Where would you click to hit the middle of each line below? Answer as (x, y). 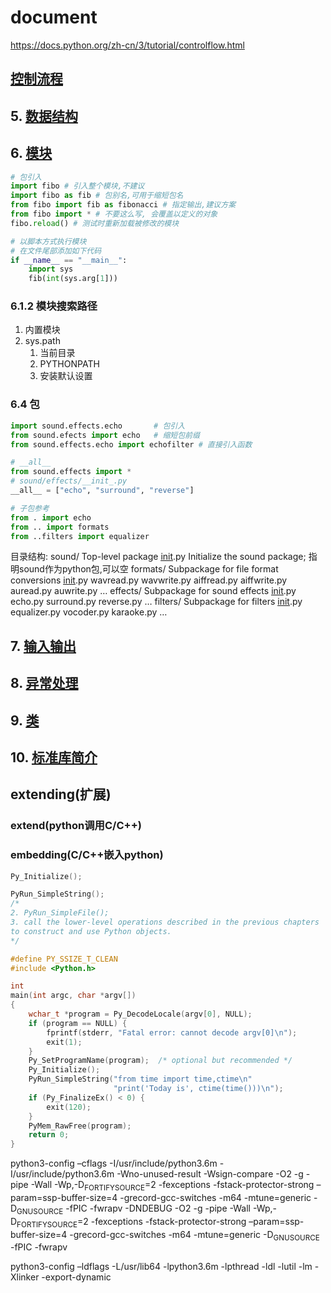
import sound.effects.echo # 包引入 (98, 426)
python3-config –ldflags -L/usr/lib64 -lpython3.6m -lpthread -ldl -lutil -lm (161, 1267)
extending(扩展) (61, 794)
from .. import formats (60, 527)
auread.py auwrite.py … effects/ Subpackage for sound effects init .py (153, 591)
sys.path (42, 341)
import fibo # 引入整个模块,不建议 (77, 186)
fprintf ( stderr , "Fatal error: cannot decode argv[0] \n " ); (172, 1032)
